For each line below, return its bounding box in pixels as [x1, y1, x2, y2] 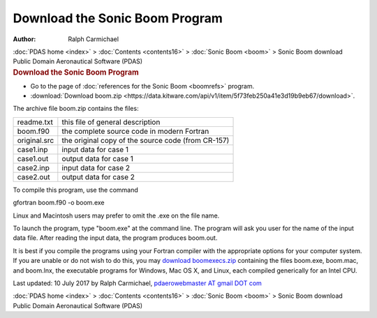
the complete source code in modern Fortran [61, 126, 209, 136]
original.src [17, 135, 54, 145]
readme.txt [17, 117, 54, 127]
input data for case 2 [61, 162, 131, 172]
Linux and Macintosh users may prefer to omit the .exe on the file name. [13, 211, 220, 220]
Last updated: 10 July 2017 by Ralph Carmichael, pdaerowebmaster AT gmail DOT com [13, 279, 262, 287]
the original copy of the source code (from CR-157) [61, 135, 230, 145]
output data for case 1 [61, 153, 134, 163]
